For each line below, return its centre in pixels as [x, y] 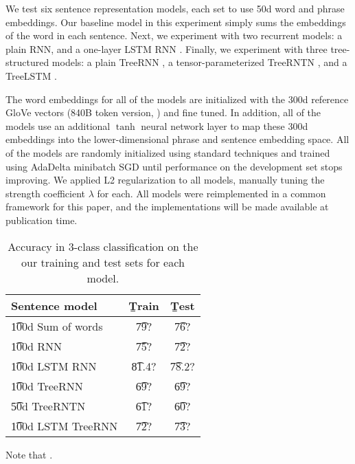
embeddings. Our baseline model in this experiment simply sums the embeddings [176, 22]
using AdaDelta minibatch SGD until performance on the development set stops [174, 166]
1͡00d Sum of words [57, 326]
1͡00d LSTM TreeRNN [65, 426]
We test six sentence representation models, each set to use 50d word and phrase [175, 8]
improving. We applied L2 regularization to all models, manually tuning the [165, 180]
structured [27, 62]
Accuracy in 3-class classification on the [103, 246]
